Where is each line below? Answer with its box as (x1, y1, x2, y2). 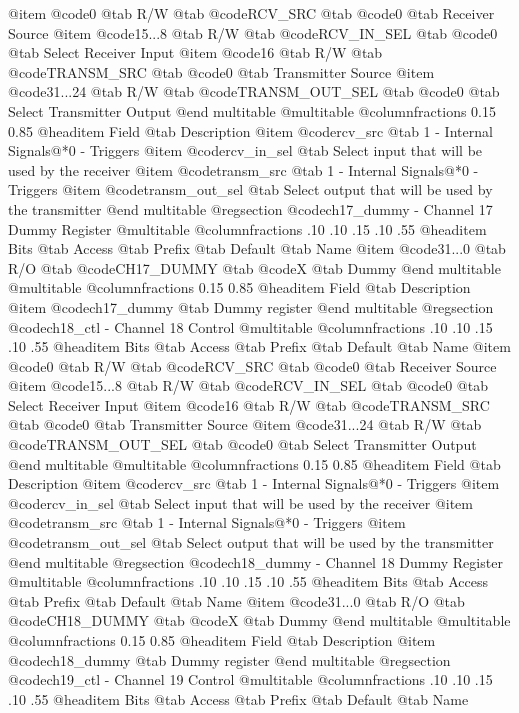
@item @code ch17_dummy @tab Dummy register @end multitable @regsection (8, 296, 494, 317)
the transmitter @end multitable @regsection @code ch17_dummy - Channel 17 (8, 198, 493, 219)
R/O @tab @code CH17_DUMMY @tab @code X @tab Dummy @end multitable (8, 257, 501, 278)
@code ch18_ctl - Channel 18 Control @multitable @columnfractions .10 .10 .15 (8, 316, 493, 337)
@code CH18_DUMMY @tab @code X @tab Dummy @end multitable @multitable (8, 610, 511, 631)
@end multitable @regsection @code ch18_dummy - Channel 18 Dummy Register (8, 551, 503, 572)
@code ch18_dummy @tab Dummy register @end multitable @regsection (8, 649, 451, 670)
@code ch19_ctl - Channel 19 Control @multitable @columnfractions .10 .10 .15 (8, 669, 493, 690)
